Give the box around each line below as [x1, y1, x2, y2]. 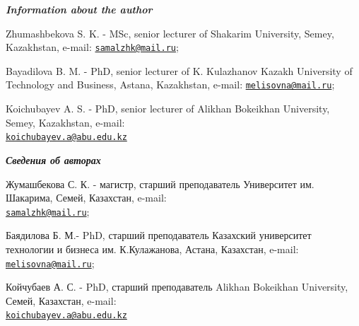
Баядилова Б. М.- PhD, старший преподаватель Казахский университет [6, 228, 312, 243]
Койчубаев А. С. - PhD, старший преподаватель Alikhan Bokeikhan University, [6, 279, 348, 294]
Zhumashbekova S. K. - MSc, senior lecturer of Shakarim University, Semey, [6, 25, 334, 40]
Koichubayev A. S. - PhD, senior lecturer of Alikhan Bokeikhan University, [6, 101, 330, 116]
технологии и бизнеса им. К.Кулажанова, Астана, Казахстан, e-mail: [6, 241, 299, 256]
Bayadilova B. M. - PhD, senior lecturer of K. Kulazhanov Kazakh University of [6, 63, 353, 78]
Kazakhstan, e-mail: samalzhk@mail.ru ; [6, 40, 179, 54]
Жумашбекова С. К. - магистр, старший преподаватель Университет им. [6, 176, 314, 191]
